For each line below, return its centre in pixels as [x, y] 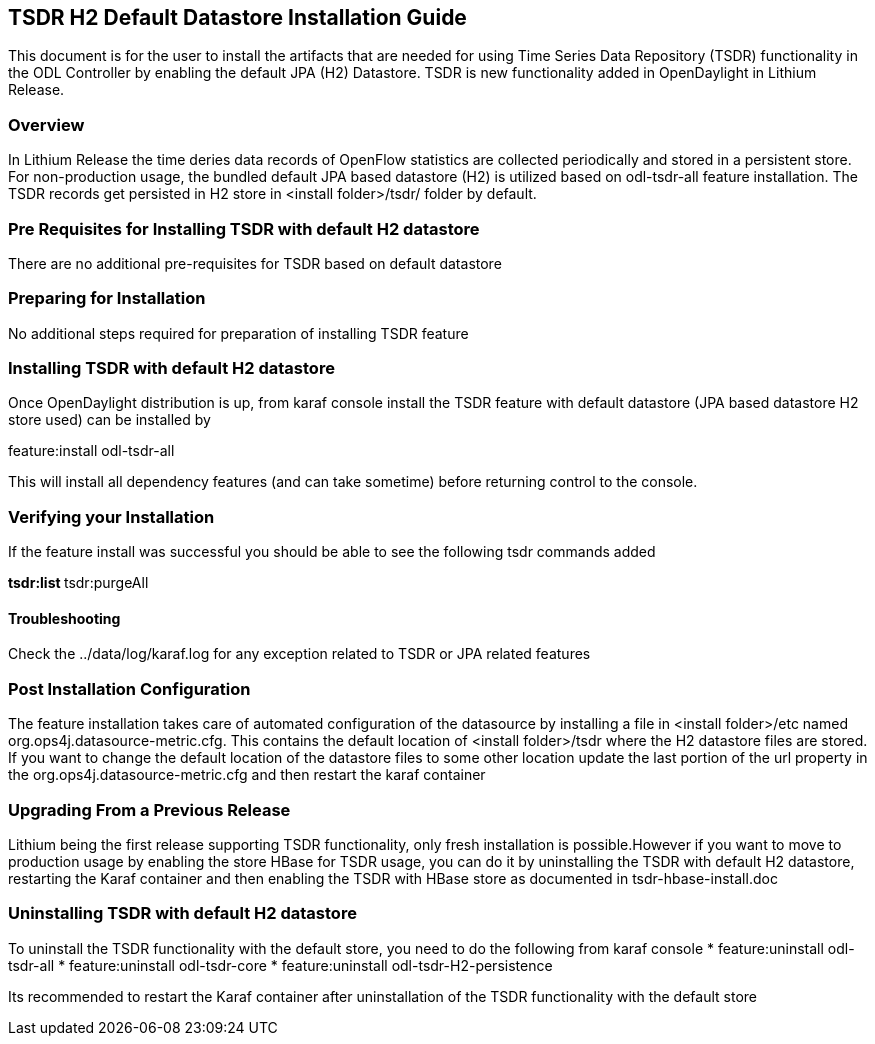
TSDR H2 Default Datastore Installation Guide [237, 17]
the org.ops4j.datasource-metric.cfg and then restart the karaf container [247, 775]
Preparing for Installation [107, 298]
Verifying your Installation [111, 516]
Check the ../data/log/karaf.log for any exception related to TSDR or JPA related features [299, 654]
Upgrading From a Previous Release [149, 809]
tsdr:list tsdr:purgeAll [78, 583]
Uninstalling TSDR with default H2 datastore [182, 913]
